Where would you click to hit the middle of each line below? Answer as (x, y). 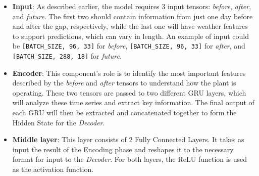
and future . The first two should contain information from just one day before (133, 16)
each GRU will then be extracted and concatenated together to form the (124, 113)
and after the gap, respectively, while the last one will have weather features (130, 26)
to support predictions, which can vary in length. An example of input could (131, 36)
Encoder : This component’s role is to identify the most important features (129, 73)
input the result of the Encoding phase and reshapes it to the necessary (123, 149)
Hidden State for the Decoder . (59, 122)
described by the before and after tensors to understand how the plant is (124, 83)
